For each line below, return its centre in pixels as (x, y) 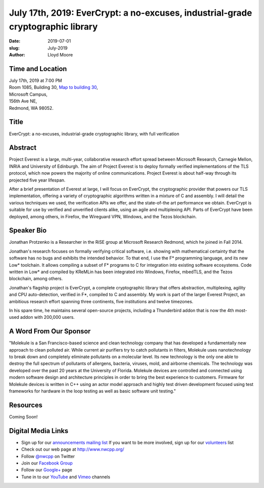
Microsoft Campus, (28, 94)
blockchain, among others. (36, 279)
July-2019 (58, 48)
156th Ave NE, (23, 101)
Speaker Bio (28, 231)
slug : (14, 48)
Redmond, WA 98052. (31, 108)
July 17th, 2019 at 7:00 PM (35, 80)
